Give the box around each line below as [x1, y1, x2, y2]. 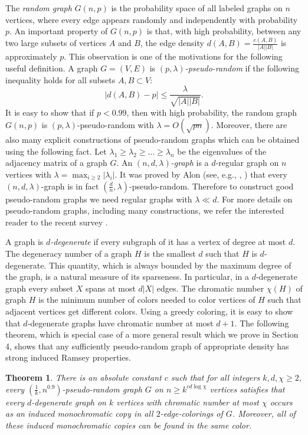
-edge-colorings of [160, 407, 223, 420]
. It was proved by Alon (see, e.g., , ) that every [114, 168, 287, 181]
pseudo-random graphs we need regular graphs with [5, 192, 192, 205]
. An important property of [9, 25, 108, 37]
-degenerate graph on [31, 395, 106, 408]
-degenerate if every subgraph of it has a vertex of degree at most [50, 236, 286, 248]
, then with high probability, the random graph [126, 106, 297, 118]
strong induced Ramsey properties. [5, 351, 131, 364]
